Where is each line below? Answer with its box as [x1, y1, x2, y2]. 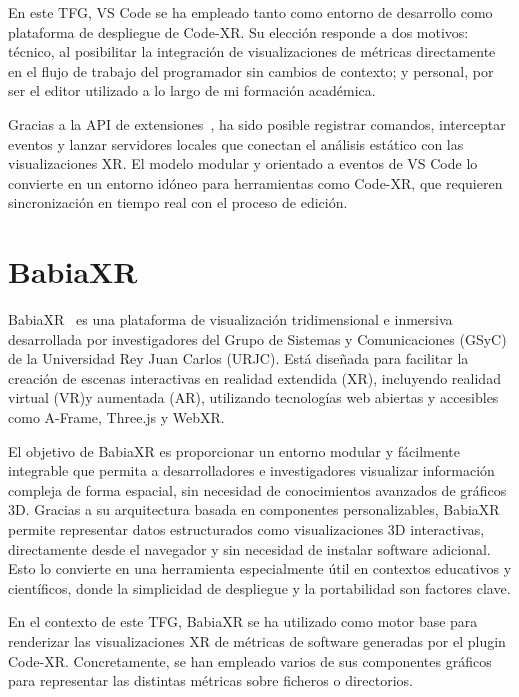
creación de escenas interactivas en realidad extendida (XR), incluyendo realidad [8, 367, 501, 388]
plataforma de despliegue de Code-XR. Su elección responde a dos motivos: [8, 21, 469, 42]
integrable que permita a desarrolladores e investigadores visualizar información [8, 460, 495, 481]
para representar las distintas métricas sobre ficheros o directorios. [8, 670, 413, 691]
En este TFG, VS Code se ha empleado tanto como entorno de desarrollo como [8, 2, 493, 22]
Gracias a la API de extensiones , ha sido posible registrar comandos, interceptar [8, 113, 506, 134]
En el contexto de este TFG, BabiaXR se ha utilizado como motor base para [8, 611, 478, 632]
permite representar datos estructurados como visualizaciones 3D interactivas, [8, 519, 485, 539]
